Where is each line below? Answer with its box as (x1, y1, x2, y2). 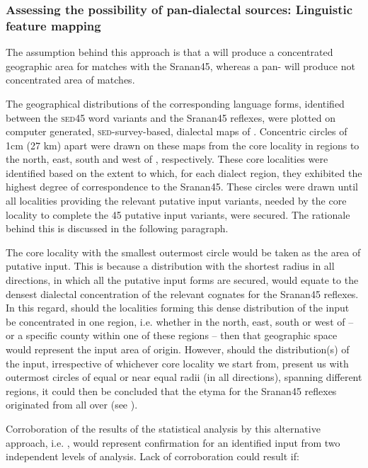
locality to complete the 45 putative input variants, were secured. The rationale (6, 207, 350, 222)
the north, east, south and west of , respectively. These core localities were (6, 152, 328, 166)
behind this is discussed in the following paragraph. (6, 221, 229, 236)
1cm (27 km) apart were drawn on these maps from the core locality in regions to (6, 137, 360, 152)
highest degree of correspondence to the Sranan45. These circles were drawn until (6, 179, 358, 194)
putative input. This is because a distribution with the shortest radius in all (6, 258, 335, 273)
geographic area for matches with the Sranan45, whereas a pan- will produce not (6, 58, 355, 73)
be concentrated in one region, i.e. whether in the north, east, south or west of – (6, 314, 354, 329)
